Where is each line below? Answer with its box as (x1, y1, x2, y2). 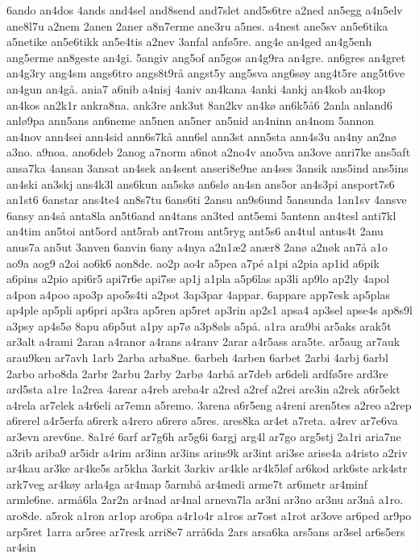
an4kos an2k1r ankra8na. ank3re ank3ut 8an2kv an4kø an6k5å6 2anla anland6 (6, 96, 392, 113)
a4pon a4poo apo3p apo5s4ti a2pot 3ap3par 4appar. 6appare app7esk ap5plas (6, 285, 391, 302)
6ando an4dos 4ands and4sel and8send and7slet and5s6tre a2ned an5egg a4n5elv (6, 2, 403, 18)
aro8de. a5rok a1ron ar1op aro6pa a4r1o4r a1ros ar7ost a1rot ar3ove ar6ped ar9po (6, 507, 412, 523)
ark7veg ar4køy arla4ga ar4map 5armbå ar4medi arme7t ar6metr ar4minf (6, 475, 367, 492)
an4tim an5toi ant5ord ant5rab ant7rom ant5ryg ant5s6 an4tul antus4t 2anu (6, 223, 384, 239)
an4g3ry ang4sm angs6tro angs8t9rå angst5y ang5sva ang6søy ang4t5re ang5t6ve (6, 65, 405, 81)
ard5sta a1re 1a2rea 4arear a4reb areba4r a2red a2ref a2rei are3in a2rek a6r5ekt (6, 381, 400, 398)
